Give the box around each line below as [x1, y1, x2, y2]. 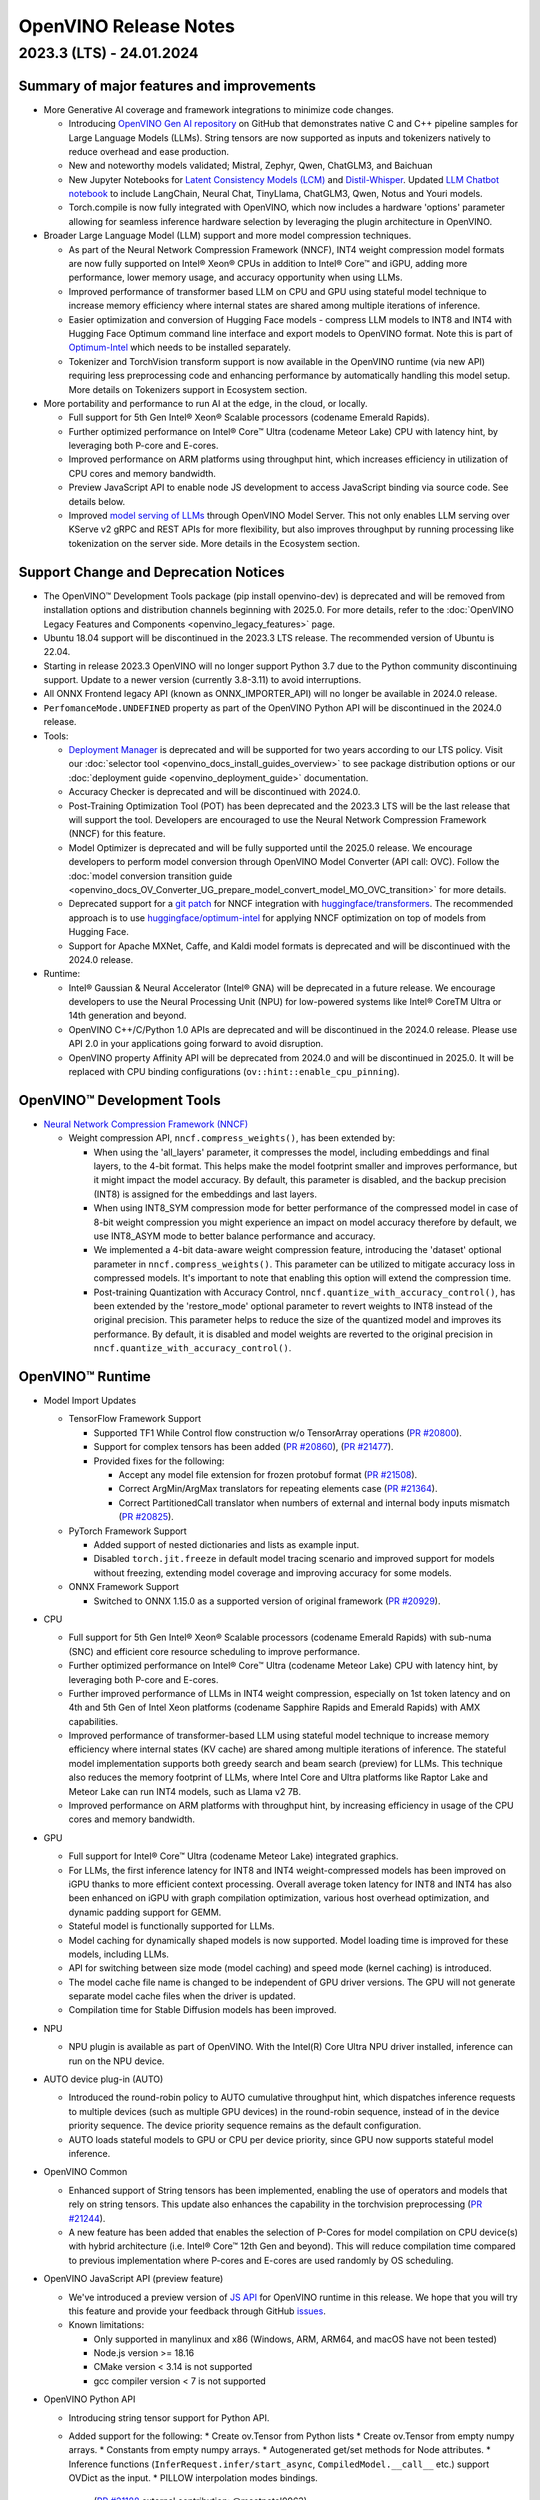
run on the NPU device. [68, 2055, 165, 2067]
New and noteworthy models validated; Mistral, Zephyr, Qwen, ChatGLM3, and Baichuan [68, 160, 434, 172]
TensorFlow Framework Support [68, 1413, 202, 1425]
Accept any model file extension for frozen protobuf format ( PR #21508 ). [118, 1469, 418, 1481]
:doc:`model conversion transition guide [68, 870, 233, 882]
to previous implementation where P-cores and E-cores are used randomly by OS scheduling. [68, 2254, 454, 2266]
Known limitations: [68, 2319, 145, 2331]
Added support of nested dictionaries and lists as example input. [93, 1538, 360, 1550]
